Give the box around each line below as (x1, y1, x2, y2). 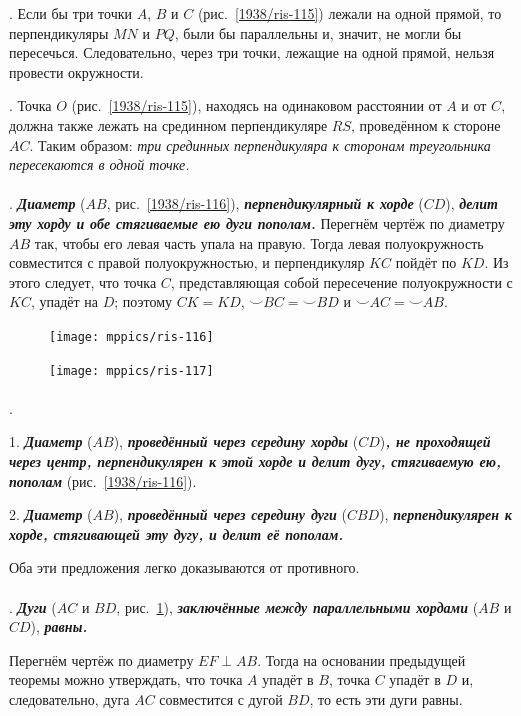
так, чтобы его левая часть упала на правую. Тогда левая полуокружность (34, 232, 484, 253)
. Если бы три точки (9, 3, 133, 23)
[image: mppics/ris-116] (49, 329, 214, 344)
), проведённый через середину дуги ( (113, 504, 347, 525)
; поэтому (114, 291, 173, 312)
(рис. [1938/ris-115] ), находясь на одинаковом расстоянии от (71, 95, 442, 116)
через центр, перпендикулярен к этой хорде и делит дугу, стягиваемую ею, (9, 451, 502, 471)
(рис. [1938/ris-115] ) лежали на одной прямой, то (197, 3, 502, 23)
